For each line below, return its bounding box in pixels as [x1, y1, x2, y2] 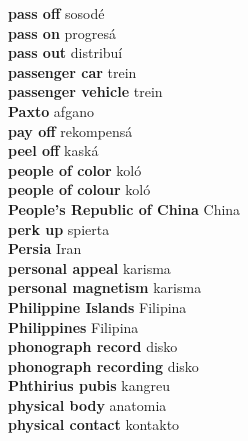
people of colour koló [8, 179, 151, 200]
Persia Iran [8, 238, 82, 259]
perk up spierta [8, 218, 110, 239]
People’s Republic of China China [8, 198, 241, 219]
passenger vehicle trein [8, 81, 163, 102]
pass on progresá [8, 22, 116, 43]
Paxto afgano [8, 100, 94, 121]
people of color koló [8, 159, 142, 180]
